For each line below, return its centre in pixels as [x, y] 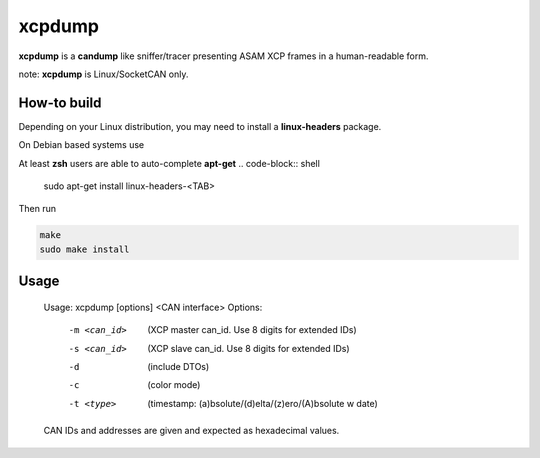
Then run [37, 209]
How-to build [60, 102]
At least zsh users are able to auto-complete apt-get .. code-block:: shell [169, 163]
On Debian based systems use [81, 145]
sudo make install [84, 249]
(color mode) [174, 385]
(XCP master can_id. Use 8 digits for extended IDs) [252, 330]
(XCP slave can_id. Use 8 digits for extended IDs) [248, 348]
